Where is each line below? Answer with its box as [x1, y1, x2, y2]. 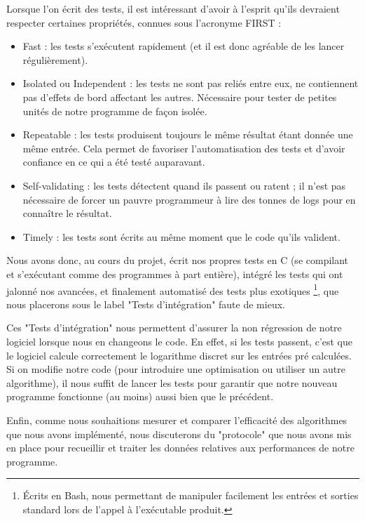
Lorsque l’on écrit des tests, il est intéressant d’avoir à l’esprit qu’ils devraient [6, 1, 340, 15]
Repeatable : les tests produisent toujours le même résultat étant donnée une [22, 127, 353, 142]
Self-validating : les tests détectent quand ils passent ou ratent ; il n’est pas [22, 178, 346, 192]
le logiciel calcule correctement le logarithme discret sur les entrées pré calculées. [6, 348, 352, 362]
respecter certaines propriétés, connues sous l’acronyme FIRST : [6, 15, 282, 29]
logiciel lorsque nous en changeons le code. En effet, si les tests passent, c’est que [6, 334, 353, 348]
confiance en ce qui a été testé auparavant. [22, 154, 205, 169]
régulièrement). [22, 52, 88, 67]
